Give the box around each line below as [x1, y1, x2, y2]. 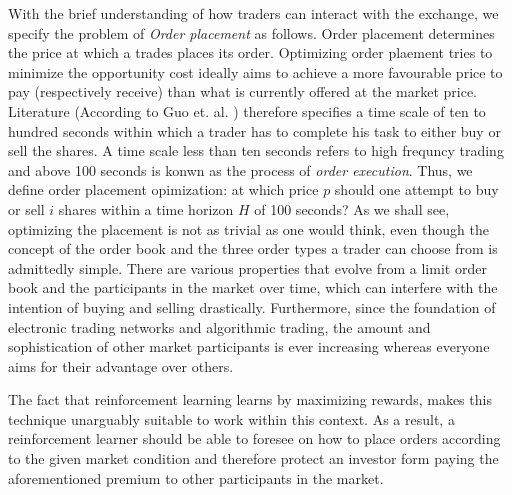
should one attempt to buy [334, 179, 499, 200]
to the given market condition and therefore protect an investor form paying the [8, 448, 499, 469]
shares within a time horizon [58, 198, 234, 219]
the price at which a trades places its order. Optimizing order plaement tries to [8, 42, 493, 63]
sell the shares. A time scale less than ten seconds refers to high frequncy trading [8, 140, 504, 161]
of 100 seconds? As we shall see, [254, 198, 450, 219]
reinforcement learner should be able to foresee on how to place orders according [8, 428, 501, 449]
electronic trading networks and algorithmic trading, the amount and [8, 316, 431, 337]
